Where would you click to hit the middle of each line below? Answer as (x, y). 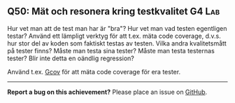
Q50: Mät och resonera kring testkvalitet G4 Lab (114, 12)
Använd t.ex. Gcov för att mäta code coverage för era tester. (94, 71)
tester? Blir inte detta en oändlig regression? (71, 58)
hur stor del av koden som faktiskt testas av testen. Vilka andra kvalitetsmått (117, 43)
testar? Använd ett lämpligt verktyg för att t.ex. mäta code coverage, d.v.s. (114, 36)
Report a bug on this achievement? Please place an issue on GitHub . (107, 92)
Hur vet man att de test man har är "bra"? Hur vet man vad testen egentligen (117, 28)
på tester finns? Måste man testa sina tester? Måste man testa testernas (111, 50)
